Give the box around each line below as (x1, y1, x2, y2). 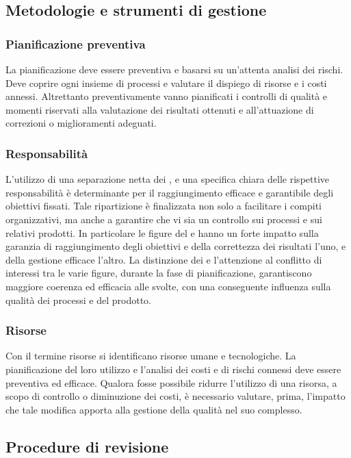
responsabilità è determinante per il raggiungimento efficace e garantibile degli (5, 185, 334, 199)
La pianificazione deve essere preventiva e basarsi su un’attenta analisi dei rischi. (5, 62, 343, 76)
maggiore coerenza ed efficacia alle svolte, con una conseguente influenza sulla (5, 279, 331, 293)
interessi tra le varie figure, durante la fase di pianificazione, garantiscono (5, 266, 312, 280)
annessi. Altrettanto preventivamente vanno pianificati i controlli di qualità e (5, 89, 328, 103)
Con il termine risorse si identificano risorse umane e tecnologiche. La (5, 348, 296, 363)
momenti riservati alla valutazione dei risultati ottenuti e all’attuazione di (5, 102, 314, 116)
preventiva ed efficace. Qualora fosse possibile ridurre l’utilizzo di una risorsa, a (5, 375, 337, 390)
